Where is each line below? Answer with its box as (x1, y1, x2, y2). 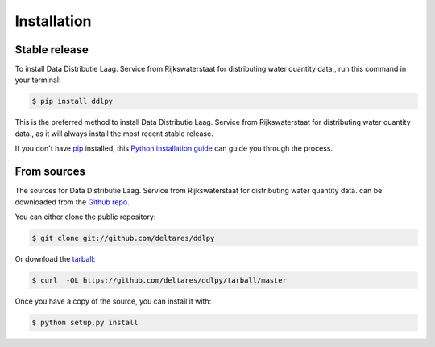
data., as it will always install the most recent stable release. (14, 129, 213, 138)
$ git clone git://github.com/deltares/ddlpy (31, 233, 215, 242)
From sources (14, 165, 86, 179)
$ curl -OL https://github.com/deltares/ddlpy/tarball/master (31, 275, 288, 285)
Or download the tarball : (14, 254, 96, 263)
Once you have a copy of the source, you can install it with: (14, 296, 212, 306)
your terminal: (14, 75, 61, 85)
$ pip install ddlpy (31, 97, 113, 106)
